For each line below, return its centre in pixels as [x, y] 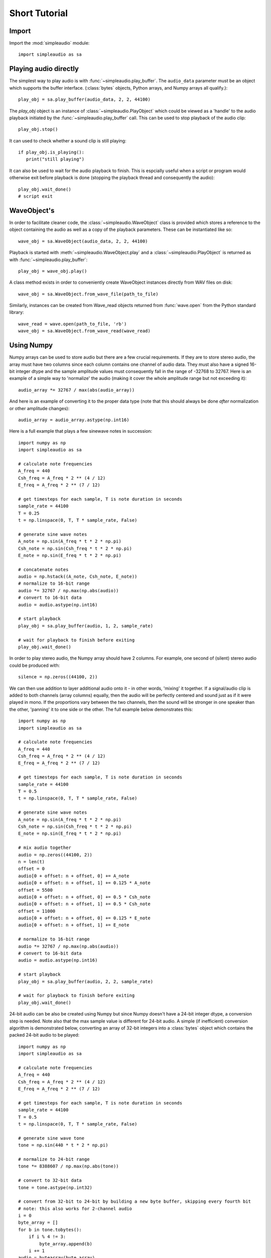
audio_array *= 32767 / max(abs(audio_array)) [77, 390]
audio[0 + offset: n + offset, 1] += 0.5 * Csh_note [84, 904]
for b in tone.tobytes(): [50, 1230]
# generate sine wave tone [51, 1138]
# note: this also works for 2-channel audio [75, 1208]
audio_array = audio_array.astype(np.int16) [74, 420]
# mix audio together [45, 848]
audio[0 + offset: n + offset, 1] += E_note [74, 925]
